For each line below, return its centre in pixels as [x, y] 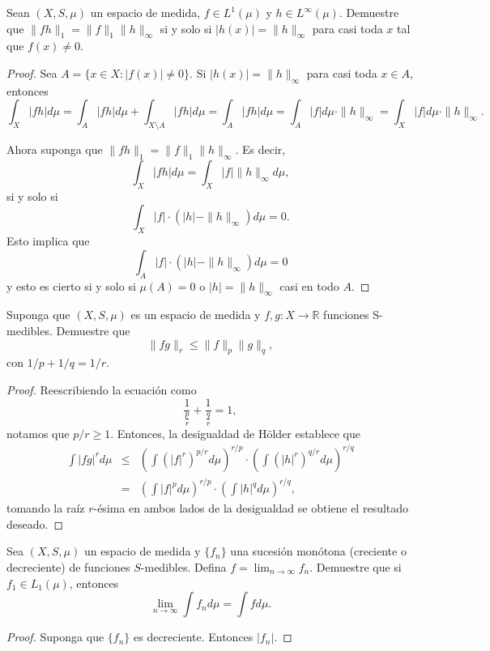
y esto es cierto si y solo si [71, 285]
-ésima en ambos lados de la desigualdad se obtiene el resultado [251, 508]
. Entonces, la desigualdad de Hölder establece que [235, 433]
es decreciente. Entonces [194, 637]
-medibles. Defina [183, 567]
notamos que [38, 433]
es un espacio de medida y [196, 315]
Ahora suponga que [55, 149]
